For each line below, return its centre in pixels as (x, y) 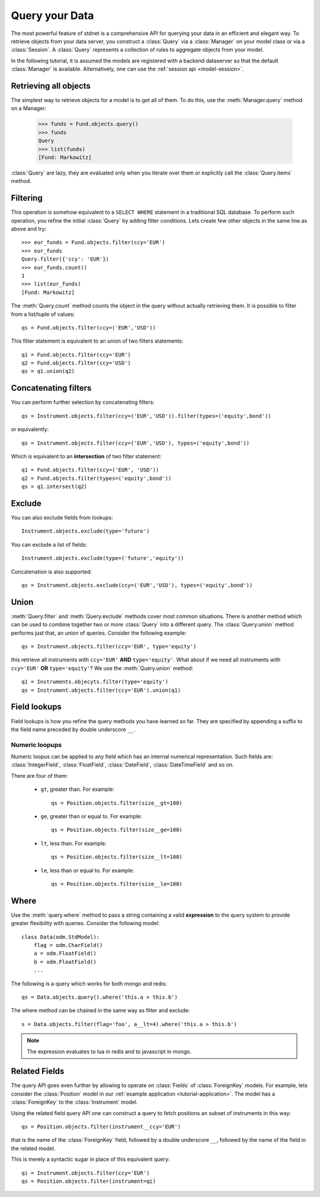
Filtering (27, 198)
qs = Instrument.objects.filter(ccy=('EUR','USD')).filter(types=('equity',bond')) (147, 416)
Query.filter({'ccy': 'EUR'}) (65, 259)
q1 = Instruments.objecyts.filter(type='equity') (95, 682)
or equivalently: (30, 429)
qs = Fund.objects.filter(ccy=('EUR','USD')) (89, 327)
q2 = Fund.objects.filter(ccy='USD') (76, 363)
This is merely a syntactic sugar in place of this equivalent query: (90, 1159)
